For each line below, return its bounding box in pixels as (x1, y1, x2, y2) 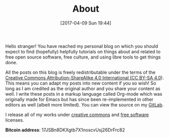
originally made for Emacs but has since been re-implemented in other (5, 96, 154, 102)
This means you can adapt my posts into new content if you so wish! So (5, 80, 157, 86)
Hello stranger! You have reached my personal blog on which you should (5, 43, 158, 49)
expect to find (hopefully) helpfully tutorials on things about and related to (5, 48, 161, 54)
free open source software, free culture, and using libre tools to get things (5, 54, 161, 60)
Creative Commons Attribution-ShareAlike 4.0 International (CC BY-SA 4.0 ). (5, 74, 164, 80)
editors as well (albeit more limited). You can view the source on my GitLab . (5, 101, 164, 107)
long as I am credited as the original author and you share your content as (5, 85, 161, 92)
